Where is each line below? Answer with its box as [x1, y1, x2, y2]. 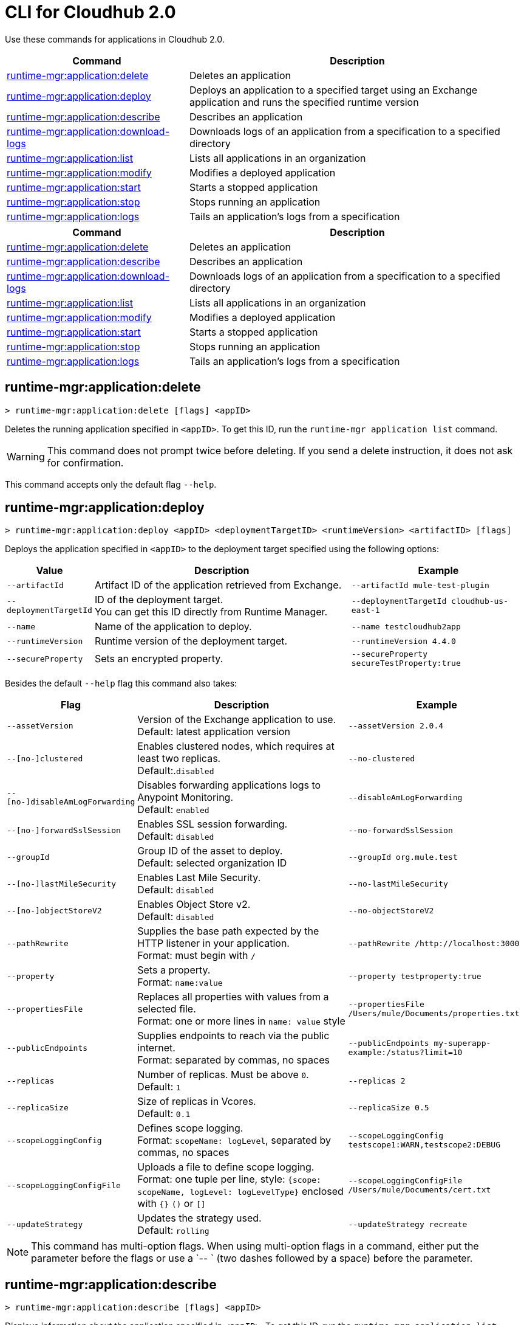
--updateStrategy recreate [348, 1219, 468, 1229]
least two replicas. [137, 752, 221, 765]
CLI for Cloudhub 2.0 [5, 2, 176, 22]
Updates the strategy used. [137, 1212, 262, 1225]
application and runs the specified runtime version [189, 95, 419, 108]
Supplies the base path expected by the [137, 925, 319, 938]
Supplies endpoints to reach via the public [137, 1029, 330, 1042]
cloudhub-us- [451, 597, 509, 606]
